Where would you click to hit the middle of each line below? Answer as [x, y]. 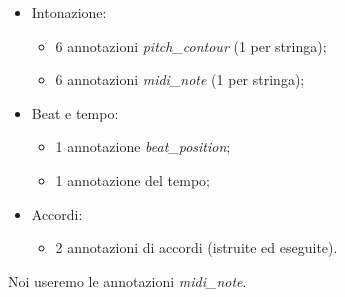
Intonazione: [69, 12]
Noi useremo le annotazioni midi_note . [127, 280]
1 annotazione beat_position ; [143, 146]
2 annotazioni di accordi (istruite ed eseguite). [196, 247]
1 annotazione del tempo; [132, 179]
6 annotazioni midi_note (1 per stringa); [180, 79]
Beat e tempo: [75, 112]
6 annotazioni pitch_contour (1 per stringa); [191, 45]
